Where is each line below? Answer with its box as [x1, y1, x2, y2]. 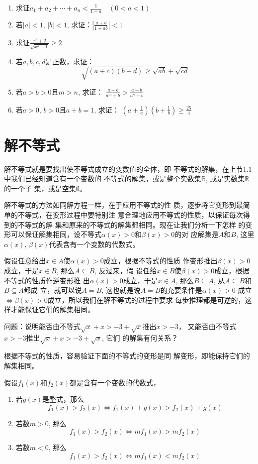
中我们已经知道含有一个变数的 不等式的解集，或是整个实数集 [4, 173, 201, 184]
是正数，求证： [45, 56, 94, 66]
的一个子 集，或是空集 [4, 183, 76, 193]
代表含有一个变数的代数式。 [49, 238, 140, 249]
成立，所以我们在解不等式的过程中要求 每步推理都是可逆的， [47, 294, 245, 305]
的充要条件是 [160, 285, 202, 295]
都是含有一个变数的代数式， [70, 377, 161, 387]
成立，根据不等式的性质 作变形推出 [103, 255, 218, 266]
